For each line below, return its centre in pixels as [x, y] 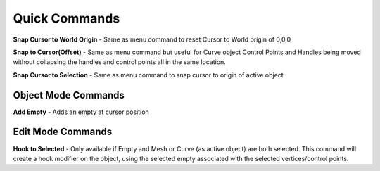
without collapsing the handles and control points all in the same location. [120, 62]
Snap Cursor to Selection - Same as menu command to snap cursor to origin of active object [148, 75]
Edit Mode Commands [63, 132]
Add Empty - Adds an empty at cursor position [81, 112]
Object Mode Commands [69, 95]
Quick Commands [66, 18]
